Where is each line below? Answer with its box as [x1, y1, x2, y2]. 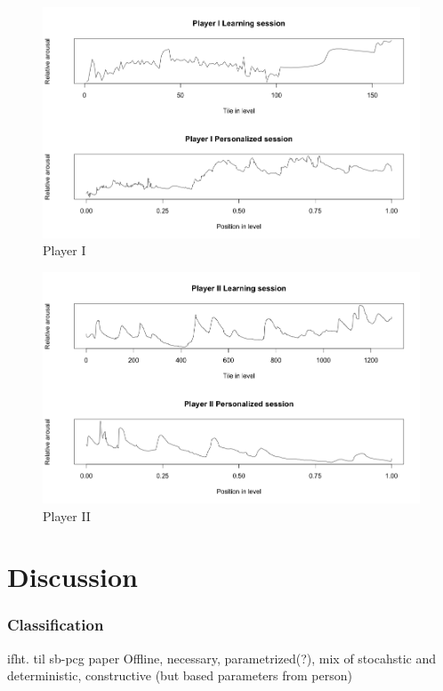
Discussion [7, 558, 138, 595]
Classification [7, 614, 104, 636]
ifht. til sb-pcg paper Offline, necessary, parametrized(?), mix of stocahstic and [7, 648, 436, 667]
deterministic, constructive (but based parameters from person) [7, 666, 352, 685]
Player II [43, 506, 91, 525]
